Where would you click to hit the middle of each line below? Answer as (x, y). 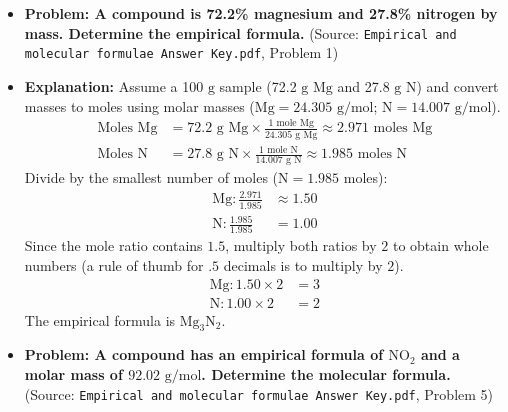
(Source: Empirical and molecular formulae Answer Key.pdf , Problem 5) (259, 393)
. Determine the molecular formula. (326, 374)
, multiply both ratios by (301, 245)
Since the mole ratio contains (113, 245)
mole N (282, 149)
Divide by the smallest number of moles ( (151, 177)
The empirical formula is (100, 319)
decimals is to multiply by (303, 265)
